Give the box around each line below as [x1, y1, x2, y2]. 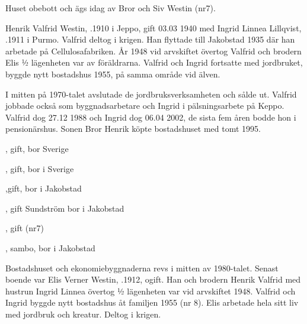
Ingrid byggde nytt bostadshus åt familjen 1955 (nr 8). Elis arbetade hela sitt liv [5, 296, 299, 309]
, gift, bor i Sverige [5, 162, 74, 174]
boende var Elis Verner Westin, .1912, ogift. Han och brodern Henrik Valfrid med [5, 273, 301, 286]
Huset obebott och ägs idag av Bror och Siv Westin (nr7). [5, 2, 216, 14]
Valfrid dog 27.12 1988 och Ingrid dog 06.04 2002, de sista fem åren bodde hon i [5, 111, 296, 123]
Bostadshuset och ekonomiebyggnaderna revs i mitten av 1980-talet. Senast [5, 261, 279, 274]
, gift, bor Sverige [5, 142, 69, 154]
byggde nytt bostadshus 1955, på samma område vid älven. [5, 67, 220, 80]
